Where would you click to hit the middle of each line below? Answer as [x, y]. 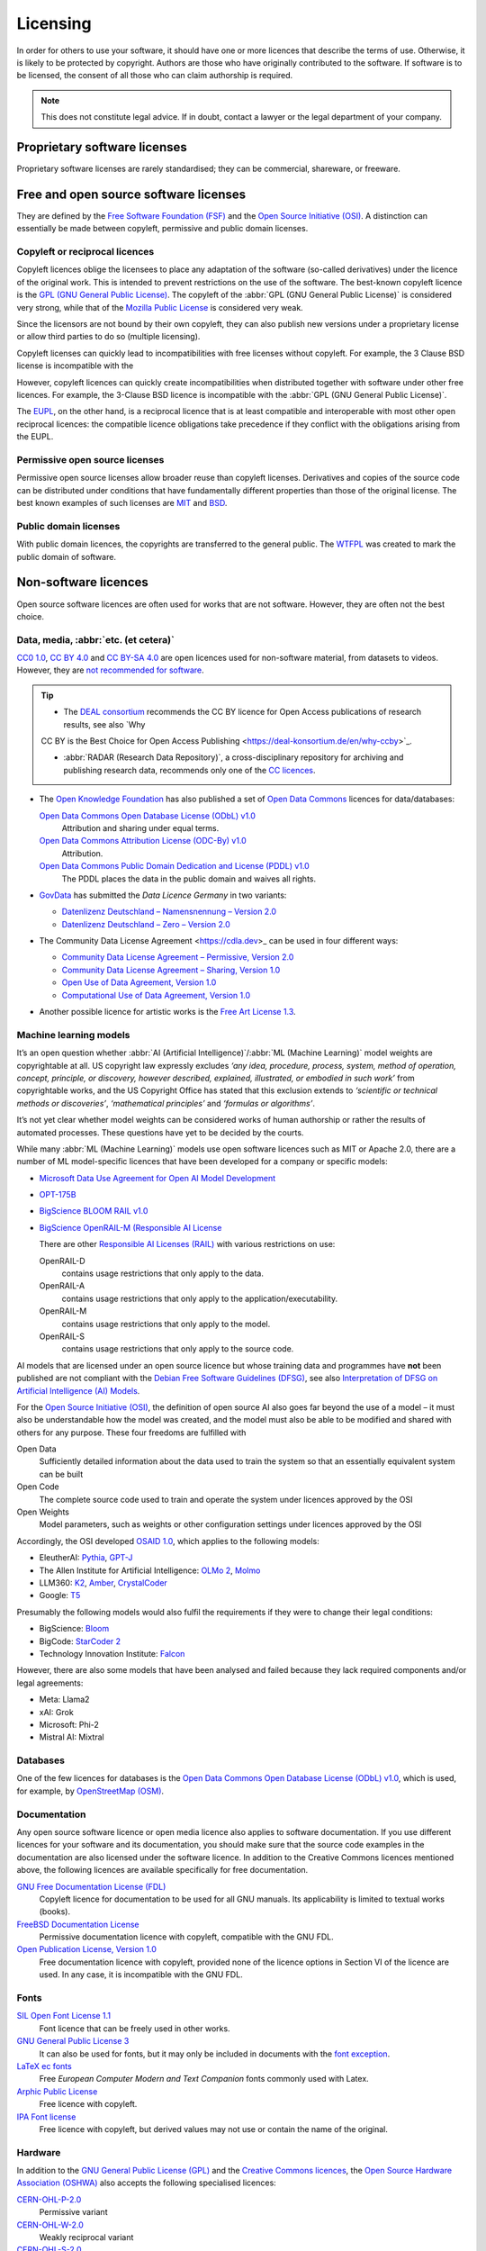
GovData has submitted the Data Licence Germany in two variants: [163, 895]
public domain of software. [67, 556]
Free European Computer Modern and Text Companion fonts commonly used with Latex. [204, 2079]
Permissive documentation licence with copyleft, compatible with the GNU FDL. [186, 1937]
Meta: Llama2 [64, 1700]
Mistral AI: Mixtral [72, 1737]
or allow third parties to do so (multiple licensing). [108, 337]
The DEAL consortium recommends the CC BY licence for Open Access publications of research [243, 712]
